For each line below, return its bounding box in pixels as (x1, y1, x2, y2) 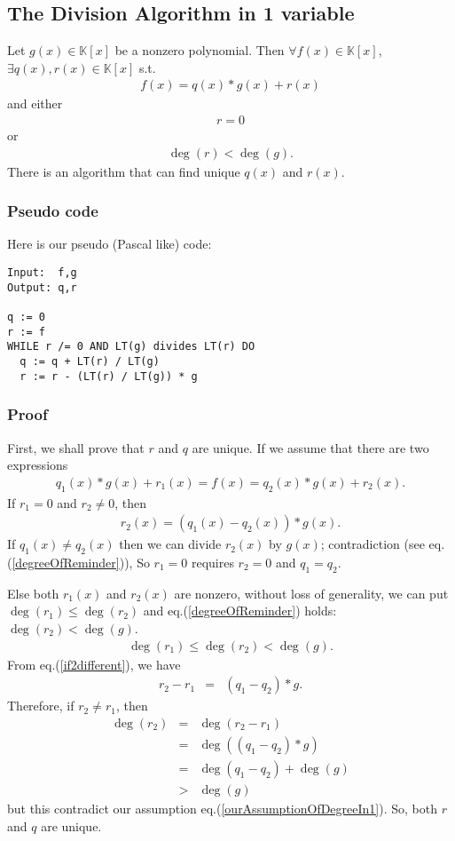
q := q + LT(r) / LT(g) (20, 355, 160, 369)
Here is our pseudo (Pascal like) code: (7, 234, 212, 253)
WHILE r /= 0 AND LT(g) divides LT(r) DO (7, 340, 255, 353)
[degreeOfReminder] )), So (12, 552, 150, 571)
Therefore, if (7, 696, 75, 715)
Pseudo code (7, 200, 98, 222)
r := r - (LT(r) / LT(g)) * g (20, 369, 198, 383)
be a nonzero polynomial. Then (114, 41, 285, 60)
